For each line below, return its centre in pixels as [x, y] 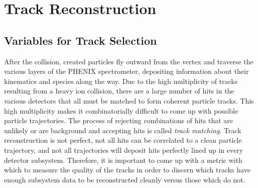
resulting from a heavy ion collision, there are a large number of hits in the [119, 91]
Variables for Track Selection [81, 40]
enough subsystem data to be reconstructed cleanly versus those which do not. [125, 179]
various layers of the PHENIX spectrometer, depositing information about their [126, 71]
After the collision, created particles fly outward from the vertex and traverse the [129, 61]
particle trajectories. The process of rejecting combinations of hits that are [118, 120]
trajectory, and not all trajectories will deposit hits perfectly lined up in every [124, 150]
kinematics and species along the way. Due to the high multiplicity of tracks [121, 81]
